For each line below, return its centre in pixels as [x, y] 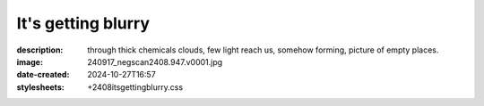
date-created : [43, 75]
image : [30, 61]
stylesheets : [40, 87]
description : [40, 50]
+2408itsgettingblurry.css [135, 87]
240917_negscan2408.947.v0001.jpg [155, 61]
